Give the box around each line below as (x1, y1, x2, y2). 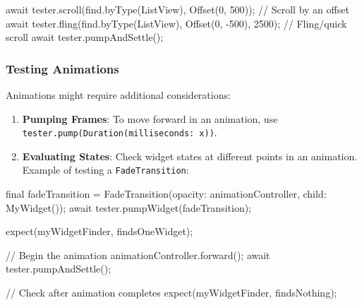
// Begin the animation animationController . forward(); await (6, 247, 270, 262)
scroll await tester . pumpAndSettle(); (6, 30, 164, 44)
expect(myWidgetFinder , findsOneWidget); (6, 224, 193, 239)
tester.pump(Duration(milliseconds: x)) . (22, 125, 217, 140)
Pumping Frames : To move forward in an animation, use (22, 111, 278, 126)
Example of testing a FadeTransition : (22, 162, 189, 177)
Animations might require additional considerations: (6, 88, 231, 102)
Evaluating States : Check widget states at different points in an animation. (22, 148, 358, 163)
